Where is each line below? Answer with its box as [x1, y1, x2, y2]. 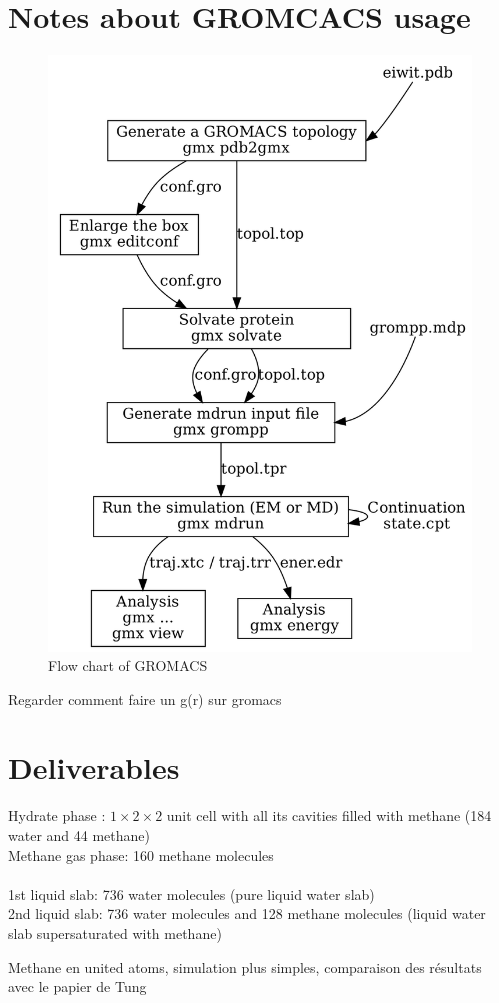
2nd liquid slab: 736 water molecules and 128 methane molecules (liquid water [8, 903, 486, 924]
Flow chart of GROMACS [48, 655, 208, 676]
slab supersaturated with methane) [8, 922, 222, 943]
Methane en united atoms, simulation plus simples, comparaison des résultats [8, 956, 482, 977]
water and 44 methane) [8, 825, 150, 846]
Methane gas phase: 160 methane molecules [8, 844, 274, 865]
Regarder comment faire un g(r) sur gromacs [8, 688, 282, 709]
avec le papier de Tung [8, 976, 147, 997]
